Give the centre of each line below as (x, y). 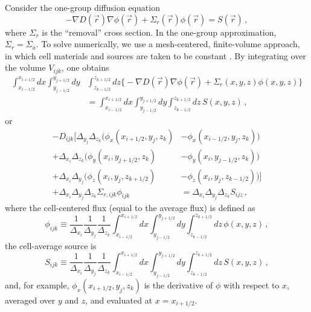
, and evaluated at (119, 300)
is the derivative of (178, 284)
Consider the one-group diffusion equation (82, 7)
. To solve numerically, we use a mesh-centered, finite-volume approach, (168, 44)
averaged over (30, 300)
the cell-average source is (51, 245)
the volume (25, 67)
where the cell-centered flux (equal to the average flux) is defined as (130, 208)
